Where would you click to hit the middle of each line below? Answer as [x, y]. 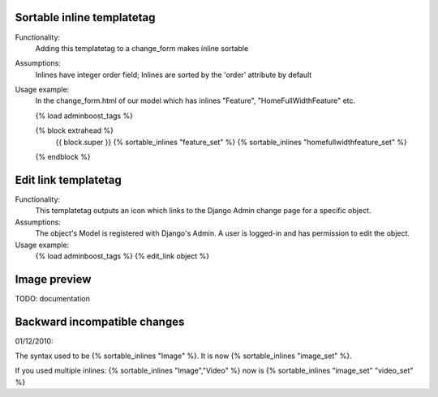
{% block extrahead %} [74, 130]
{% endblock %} [63, 157]
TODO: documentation [53, 298]
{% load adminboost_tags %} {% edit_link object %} [122, 256]
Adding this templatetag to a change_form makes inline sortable [142, 48]
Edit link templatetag [68, 179]
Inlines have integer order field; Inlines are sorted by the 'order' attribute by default [174, 75]
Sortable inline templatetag [85, 17]
